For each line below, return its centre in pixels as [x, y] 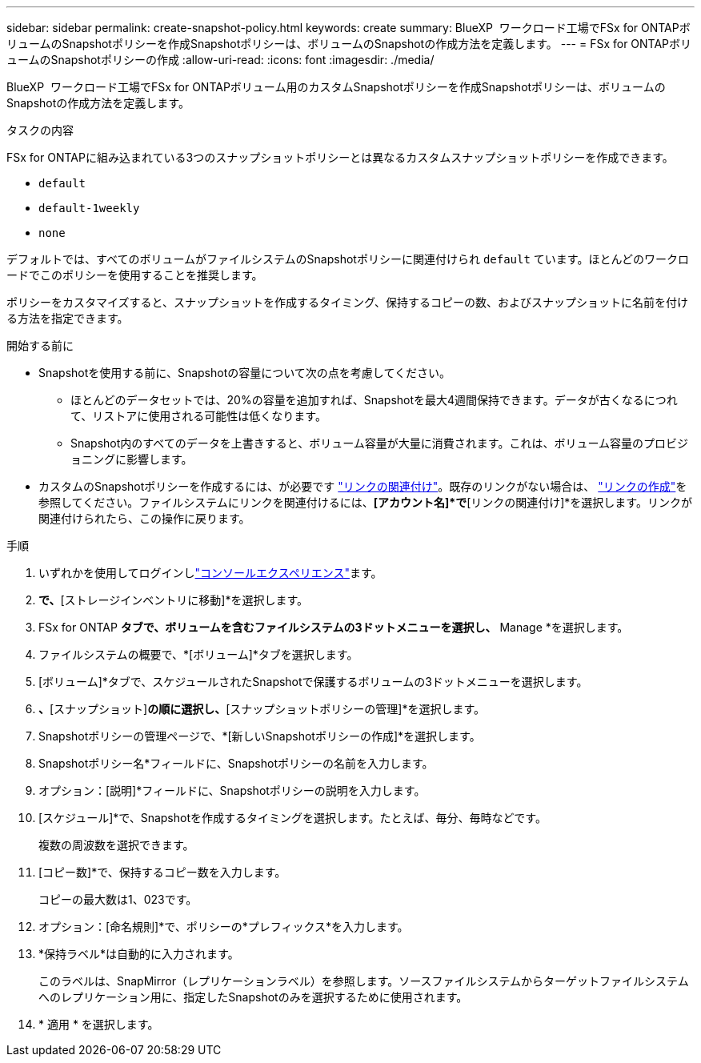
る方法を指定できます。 [68, 318]
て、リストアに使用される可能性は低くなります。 [198, 416]
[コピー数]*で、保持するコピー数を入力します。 [162, 872]
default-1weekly [89, 208]
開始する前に [40, 345]
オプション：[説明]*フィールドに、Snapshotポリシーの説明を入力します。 [232, 790]
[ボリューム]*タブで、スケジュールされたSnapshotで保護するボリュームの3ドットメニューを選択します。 [313, 682]
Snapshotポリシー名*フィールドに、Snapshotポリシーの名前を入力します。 [236, 763]
